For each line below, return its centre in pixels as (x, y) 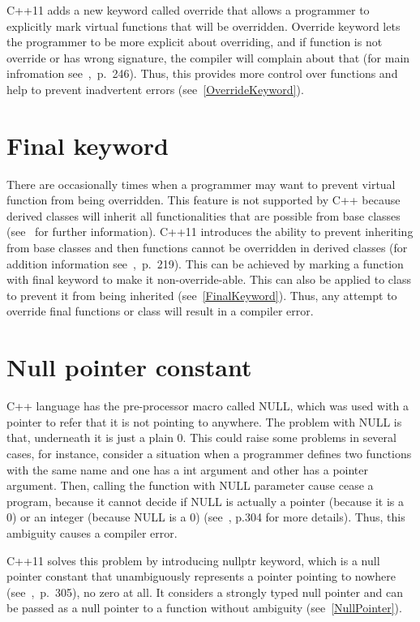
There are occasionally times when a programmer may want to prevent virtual (201, 184)
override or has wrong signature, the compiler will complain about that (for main (208, 57)
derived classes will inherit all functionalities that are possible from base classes (204, 215)
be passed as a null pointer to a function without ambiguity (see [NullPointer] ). (204, 608)
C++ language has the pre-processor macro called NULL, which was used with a (208, 406)
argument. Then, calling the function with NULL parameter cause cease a (190, 485)
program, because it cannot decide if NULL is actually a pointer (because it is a (206, 501)
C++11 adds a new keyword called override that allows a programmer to (188, 10)
